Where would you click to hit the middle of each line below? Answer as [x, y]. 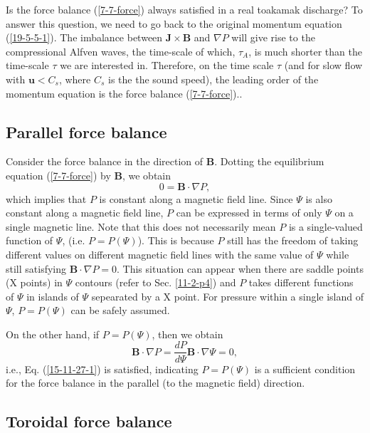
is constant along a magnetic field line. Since [196, 198]
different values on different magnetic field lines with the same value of [160, 254]
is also [319, 198]
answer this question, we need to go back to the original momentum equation [174, 23]
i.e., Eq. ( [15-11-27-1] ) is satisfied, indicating [102, 369]
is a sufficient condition [305, 369]
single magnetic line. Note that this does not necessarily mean [141, 226]
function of [30, 240]
